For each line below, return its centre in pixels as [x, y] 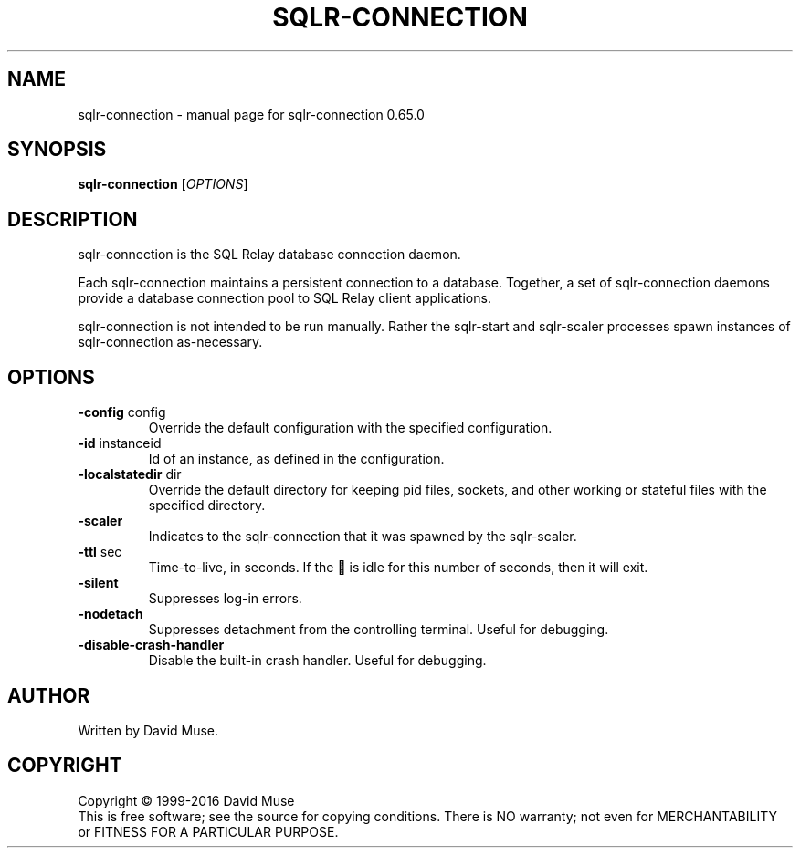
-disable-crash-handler [151, 645]
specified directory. [207, 506]
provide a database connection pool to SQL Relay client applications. [284, 298]
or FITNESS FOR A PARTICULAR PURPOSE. [208, 831]
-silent [98, 583]
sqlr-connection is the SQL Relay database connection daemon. [269, 255]
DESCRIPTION [73, 219]
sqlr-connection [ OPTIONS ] [163, 184]
